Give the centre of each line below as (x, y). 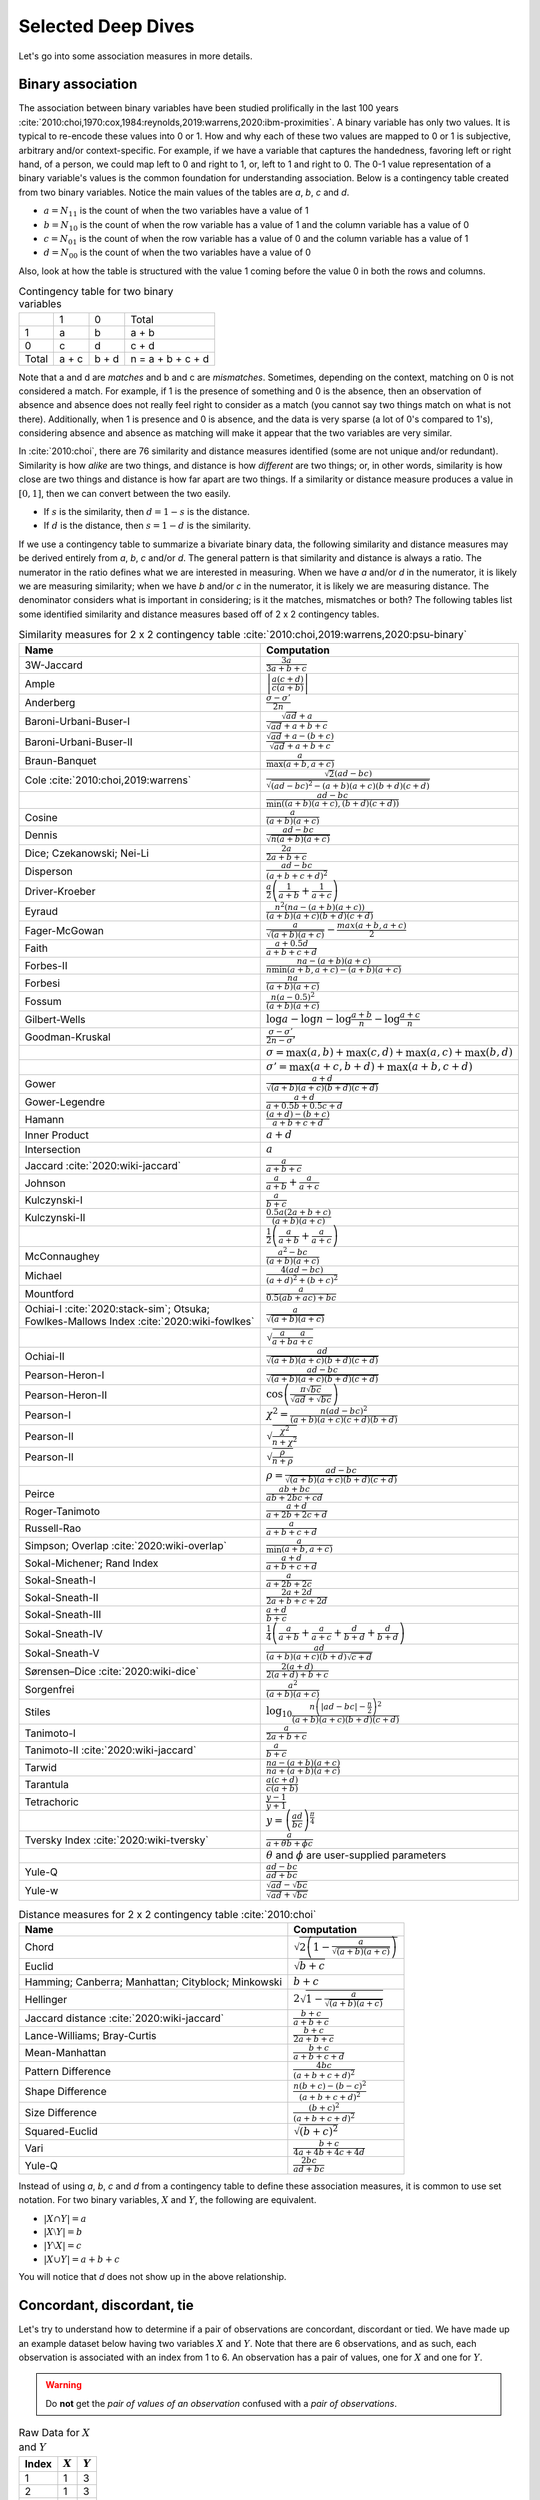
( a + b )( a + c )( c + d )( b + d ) (344, 1419)
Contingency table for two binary (96, 292)
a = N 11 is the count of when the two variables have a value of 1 (176, 212)
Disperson (49, 872)
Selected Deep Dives (106, 26)
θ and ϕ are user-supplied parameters (356, 1855)
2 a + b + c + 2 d (296, 1601)
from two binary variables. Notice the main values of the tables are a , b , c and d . (184, 192)
